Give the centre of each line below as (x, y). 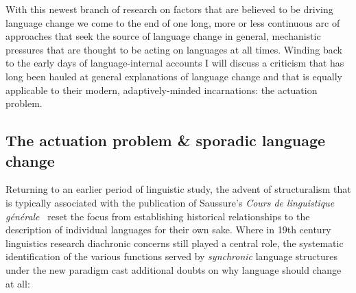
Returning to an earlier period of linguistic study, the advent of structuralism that (178, 189)
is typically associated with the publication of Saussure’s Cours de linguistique (170, 202)
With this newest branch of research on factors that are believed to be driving (169, 9)
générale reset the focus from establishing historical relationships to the (158, 216)
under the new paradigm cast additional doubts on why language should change (174, 269)
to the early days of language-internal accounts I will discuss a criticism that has (175, 63)
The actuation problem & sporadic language (166, 140)
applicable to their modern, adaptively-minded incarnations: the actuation (162, 90)
